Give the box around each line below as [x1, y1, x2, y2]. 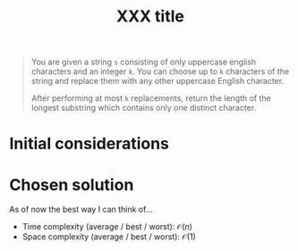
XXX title [115, 6, 185, 27]
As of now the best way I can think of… [9, 204, 153, 215]
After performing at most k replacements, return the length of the [30, 93, 271, 104]
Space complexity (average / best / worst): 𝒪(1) [21, 231, 197, 242]
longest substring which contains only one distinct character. [30, 103, 257, 113]
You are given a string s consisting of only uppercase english [30, 56, 257, 68]
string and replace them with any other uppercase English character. [30, 76, 285, 87]
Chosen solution [9, 174, 134, 195]
